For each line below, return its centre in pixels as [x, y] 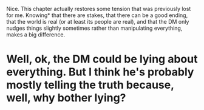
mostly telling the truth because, [90, 85]
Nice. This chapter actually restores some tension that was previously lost [99, 9]
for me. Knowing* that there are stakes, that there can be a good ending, [97, 15]
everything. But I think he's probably [100, 72]
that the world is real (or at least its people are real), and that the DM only [98, 22]
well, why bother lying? [66, 98]
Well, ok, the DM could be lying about [102, 59]
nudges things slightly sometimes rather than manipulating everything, [94, 28]
